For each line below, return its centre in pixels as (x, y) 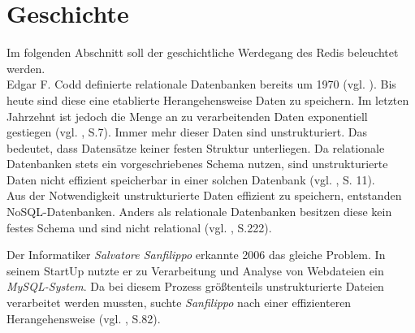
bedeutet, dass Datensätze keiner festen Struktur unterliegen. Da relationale (196, 147)
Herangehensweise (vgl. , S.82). (84, 318)
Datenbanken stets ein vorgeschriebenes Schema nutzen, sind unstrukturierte (197, 164)
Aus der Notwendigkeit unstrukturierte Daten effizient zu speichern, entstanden (204, 195)
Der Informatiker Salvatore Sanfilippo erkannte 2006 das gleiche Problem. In (196, 255)
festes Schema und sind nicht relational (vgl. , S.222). (139, 227)
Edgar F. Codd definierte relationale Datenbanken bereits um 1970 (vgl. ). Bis (201, 84)
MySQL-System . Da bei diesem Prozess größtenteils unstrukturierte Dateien (195, 286)
